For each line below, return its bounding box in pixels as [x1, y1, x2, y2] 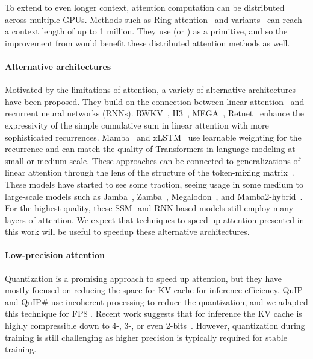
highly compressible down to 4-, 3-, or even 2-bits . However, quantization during [5, 319, 305, 332]
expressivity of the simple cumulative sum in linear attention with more [5, 118, 269, 131]
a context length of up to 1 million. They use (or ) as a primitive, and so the [5, 25, 288, 37]
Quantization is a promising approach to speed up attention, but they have [5, 272, 282, 284]
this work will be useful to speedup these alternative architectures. [5, 225, 250, 238]
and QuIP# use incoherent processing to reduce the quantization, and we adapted [5, 295, 308, 308]
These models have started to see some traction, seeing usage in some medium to [5, 177, 304, 190]
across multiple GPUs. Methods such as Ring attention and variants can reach [5, 13, 302, 25]
